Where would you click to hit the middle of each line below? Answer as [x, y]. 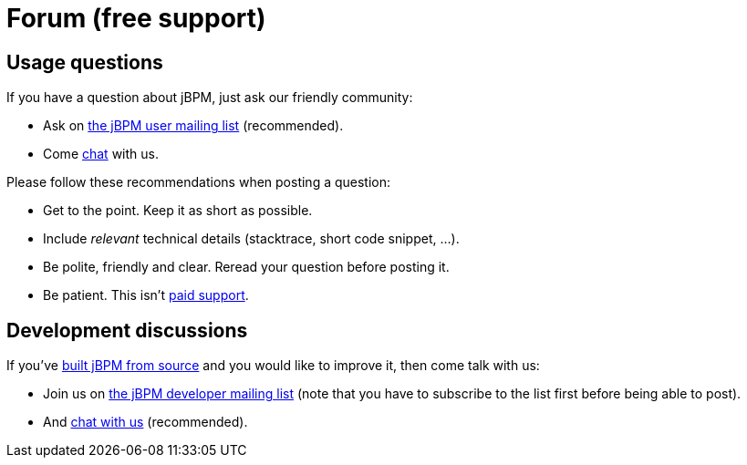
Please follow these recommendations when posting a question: [199, 182]
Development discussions [127, 330]
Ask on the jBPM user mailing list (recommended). [193, 126]
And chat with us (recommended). [145, 422]
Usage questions [85, 62]
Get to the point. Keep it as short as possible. [178, 211]
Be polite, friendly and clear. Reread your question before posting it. [246, 267]
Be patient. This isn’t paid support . [146, 295]
